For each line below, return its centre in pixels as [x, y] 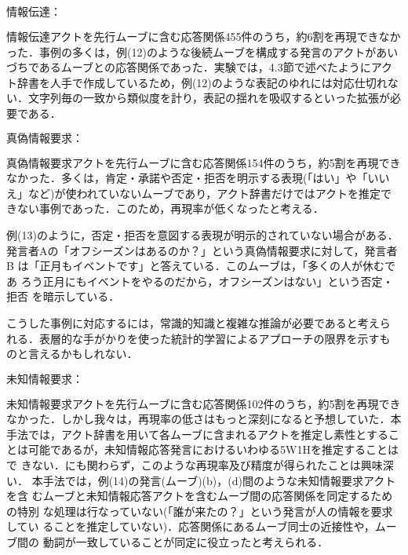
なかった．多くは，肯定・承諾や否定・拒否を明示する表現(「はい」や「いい [198, 178]
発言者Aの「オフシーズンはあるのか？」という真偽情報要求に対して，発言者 [202, 250]
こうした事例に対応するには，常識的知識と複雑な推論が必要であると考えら [199, 322]
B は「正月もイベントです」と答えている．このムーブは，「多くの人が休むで [201, 266]
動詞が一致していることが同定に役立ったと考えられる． [186, 542]
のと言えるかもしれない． [72, 354]
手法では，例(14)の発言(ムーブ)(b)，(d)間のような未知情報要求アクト [219, 480]
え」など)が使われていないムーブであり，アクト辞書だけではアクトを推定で [199, 193]
